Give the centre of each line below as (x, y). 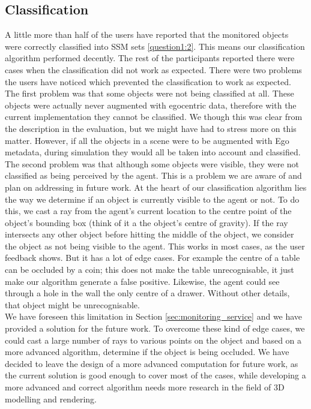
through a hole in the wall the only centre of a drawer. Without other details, (147, 293)
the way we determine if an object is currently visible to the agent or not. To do (152, 199)
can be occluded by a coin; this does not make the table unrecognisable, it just (149, 270)
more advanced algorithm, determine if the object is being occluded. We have (147, 352)
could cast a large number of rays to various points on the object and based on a (153, 340)
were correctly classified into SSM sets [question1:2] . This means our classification (155, 46)
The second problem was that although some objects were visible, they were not (152, 163)
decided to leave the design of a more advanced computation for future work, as (152, 363)
